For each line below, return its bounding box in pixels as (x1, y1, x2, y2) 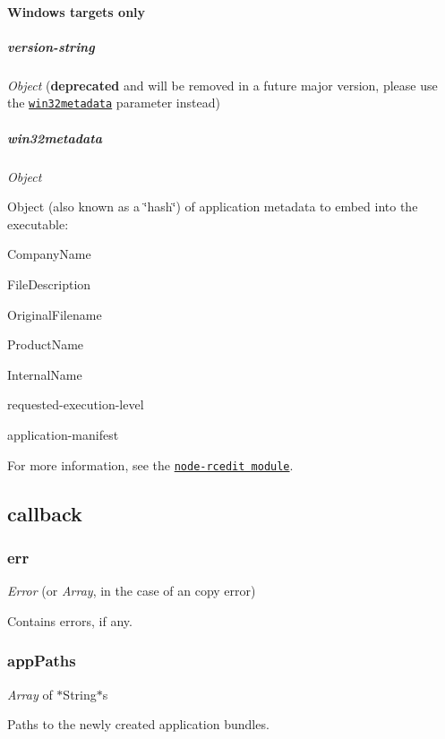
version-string (7, 37, 95, 56)
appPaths (7, 649, 76, 672)
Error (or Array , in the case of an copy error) (7, 581, 256, 600)
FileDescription (7, 274, 91, 293)
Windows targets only (7, 2, 146, 21)
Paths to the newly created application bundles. (7, 715, 270, 734)
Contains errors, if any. (7, 611, 133, 630)
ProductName (7, 335, 84, 354)
